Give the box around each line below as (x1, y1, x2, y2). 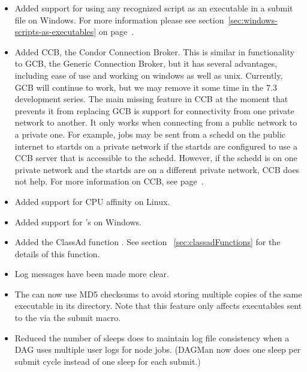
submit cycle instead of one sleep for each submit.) (14, 355, 201, 367)
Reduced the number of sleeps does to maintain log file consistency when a (14, 331, 290, 344)
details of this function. (14, 247, 100, 260)
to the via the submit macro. (14, 311, 121, 324)
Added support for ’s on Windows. (14, 215, 142, 228)
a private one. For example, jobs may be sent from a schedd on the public (14, 127, 286, 140)
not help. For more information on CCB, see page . (14, 175, 204, 188)
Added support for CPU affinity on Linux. (14, 195, 170, 207)
